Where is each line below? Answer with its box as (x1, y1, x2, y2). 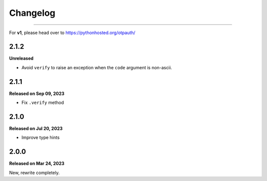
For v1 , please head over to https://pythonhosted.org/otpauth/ (9, 30, 135, 36)
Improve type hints (21, 135, 60, 140)
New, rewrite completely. (9, 170, 60, 176)
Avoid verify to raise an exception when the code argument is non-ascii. (21, 64, 173, 70)
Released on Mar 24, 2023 (9, 161, 65, 167)
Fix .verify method (21, 99, 64, 106)
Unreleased (9, 55, 34, 61)
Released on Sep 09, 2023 (9, 90, 65, 96)
